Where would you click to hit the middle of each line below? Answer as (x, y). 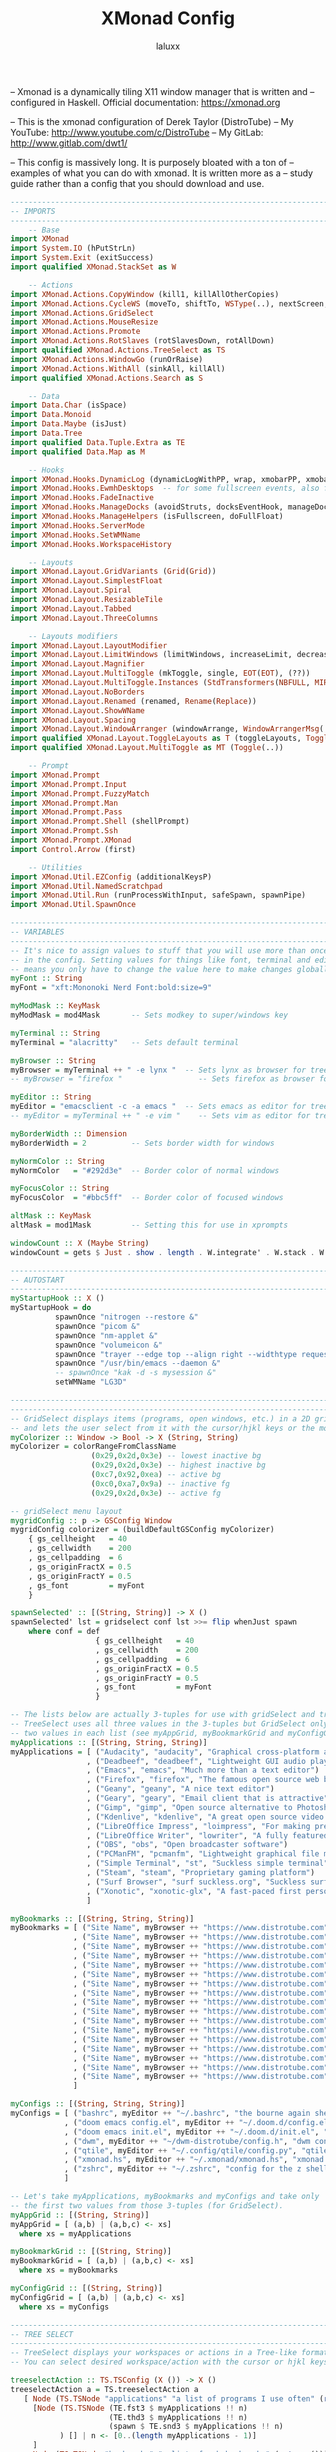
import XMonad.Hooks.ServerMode (77, 525)
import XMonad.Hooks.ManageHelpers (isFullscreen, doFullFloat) (147, 517)
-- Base (44, 230)
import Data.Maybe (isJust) (69, 424)
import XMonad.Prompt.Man (64, 803)
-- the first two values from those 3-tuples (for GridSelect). (147, 2205)
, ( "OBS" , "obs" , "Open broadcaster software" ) (187, 1845)
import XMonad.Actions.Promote (75, 332)
